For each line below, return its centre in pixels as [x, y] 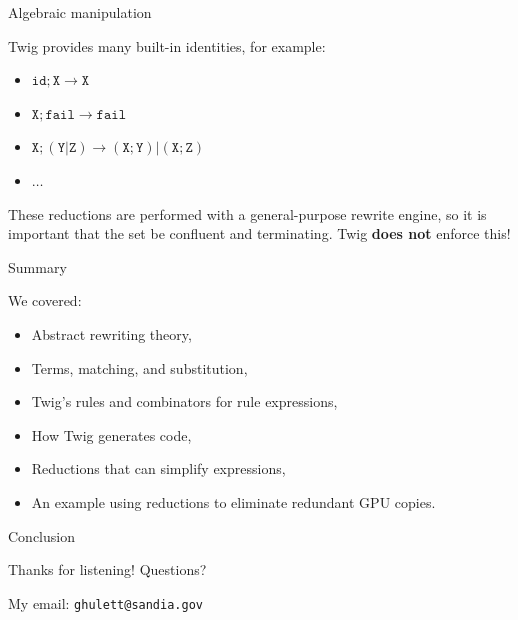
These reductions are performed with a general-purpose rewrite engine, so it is [247, 213]
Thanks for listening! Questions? [107, 569]
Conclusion [41, 535]
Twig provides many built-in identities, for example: [167, 45]
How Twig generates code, [111, 434]
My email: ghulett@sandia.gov [105, 602]
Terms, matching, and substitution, [139, 367]
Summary [37, 266]
